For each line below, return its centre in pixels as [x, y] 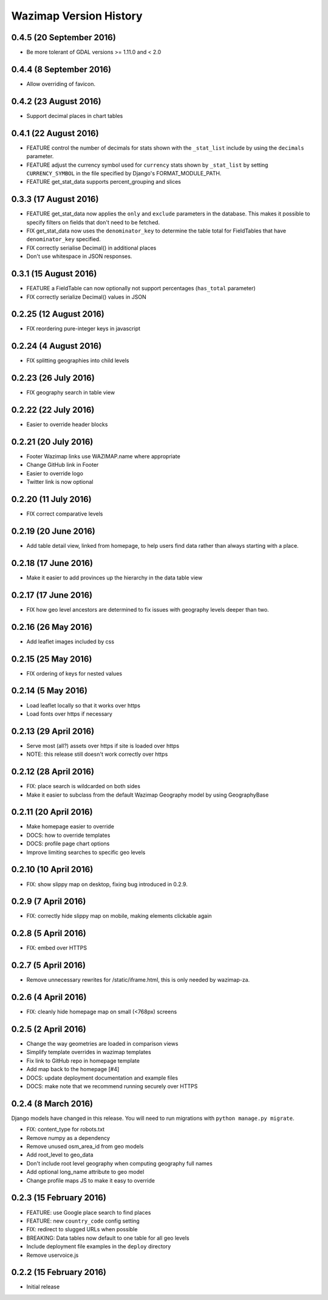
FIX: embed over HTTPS [57, 948]
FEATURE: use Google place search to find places [89, 1212]
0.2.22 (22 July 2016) [53, 410]
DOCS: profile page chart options [68, 844]
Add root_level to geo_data [60, 1155]
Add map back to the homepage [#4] [73, 1069]
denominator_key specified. [64, 239]
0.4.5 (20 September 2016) [64, 37]
